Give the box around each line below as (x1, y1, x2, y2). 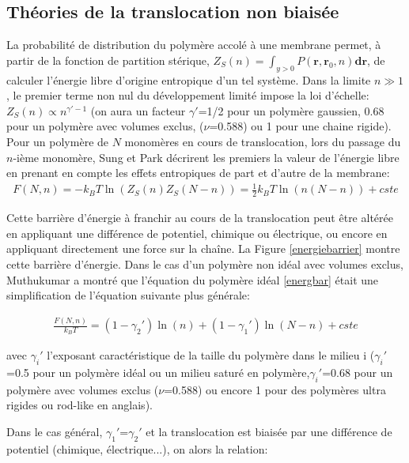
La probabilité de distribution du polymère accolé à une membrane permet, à (6, 36, 381, 53)
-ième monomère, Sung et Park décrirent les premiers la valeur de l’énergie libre (13, 149, 400, 165)
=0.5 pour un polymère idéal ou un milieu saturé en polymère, (6, 364, 310, 381)
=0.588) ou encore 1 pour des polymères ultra (164, 381, 386, 397)
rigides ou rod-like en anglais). (6, 397, 153, 413)
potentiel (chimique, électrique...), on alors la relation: (6, 440, 268, 457)
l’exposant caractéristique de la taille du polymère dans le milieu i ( (47, 347, 375, 363)
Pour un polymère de (6, 133, 109, 149)
